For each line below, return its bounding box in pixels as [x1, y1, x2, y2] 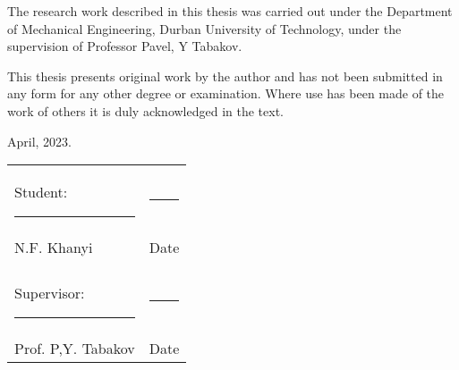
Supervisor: [14, 282, 85, 304]
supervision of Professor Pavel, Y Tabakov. [7, 37, 242, 55]
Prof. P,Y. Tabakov [14, 338, 135, 359]
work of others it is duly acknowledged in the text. [7, 101, 285, 120]
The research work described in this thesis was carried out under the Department [7, 2, 453, 20]
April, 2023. [7, 131, 72, 150]
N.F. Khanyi [14, 237, 93, 258]
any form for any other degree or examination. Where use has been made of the [7, 84, 445, 103]
